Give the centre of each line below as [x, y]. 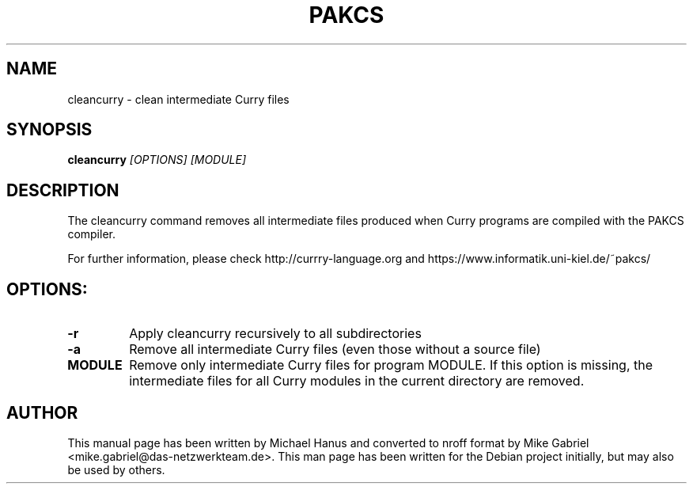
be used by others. [116, 469]
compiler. [91, 234]
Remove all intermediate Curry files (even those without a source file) [335, 349]
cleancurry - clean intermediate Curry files [178, 99]
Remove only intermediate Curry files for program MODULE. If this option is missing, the [391, 365]
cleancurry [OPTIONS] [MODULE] [157, 160]
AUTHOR [42, 412]
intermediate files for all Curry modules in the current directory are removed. [357, 381]
